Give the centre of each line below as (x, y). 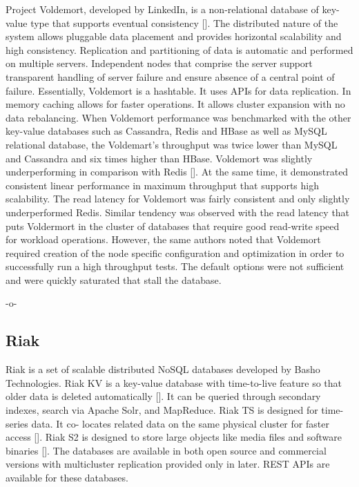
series (17, 423)
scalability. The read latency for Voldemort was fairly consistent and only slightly (178, 199)
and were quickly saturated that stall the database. (114, 279)
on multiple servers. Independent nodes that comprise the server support (159, 63)
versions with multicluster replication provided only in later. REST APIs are (168, 464)
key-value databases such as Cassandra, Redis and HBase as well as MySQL (166, 131)
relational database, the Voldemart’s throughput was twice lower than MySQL (172, 144)
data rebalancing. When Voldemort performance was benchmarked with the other (178, 117)
